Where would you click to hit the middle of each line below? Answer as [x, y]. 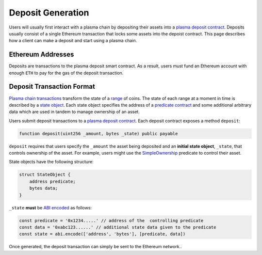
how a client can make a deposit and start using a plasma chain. [73, 41]
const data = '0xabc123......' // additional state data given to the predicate [118, 227]
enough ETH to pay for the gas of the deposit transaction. [66, 73]
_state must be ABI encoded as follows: [50, 207]
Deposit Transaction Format [52, 87]
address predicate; [53, 181]
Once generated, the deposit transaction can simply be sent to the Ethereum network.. [95, 247]
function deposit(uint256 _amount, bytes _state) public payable [98, 134]
